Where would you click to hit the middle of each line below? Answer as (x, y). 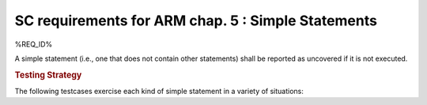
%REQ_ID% (34, 44)
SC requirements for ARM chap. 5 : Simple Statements (196, 21)
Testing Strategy (48, 75)
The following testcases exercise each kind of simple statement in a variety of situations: (159, 91)
